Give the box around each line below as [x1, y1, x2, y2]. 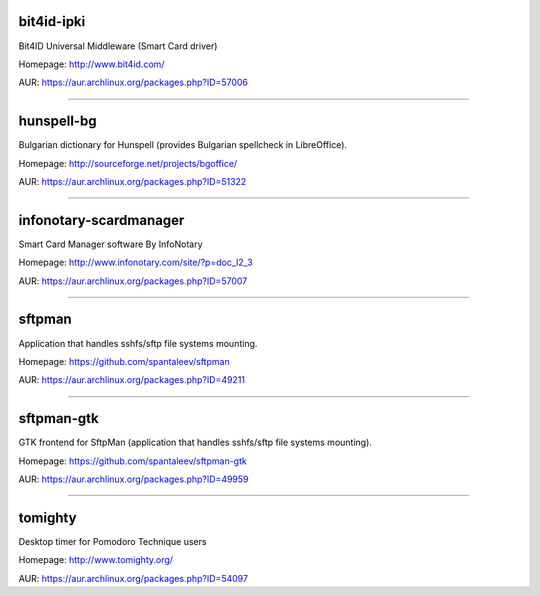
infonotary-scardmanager [18, 211, 185, 229]
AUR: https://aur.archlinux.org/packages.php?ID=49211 [18, 374, 245, 386]
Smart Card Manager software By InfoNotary [18, 238, 204, 250]
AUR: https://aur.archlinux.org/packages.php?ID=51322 [18, 175, 247, 187]
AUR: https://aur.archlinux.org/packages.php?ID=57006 [18, 76, 249, 89]
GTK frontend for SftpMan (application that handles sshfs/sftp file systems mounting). [18, 436, 372, 449]
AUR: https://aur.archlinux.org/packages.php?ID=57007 [18, 275, 248, 287]
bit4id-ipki [18, 13, 86, 30]
